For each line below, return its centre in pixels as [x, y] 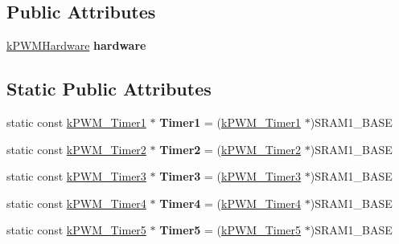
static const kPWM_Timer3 [76, 176]
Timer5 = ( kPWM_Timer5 [230, 230]
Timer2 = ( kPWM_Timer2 [230, 149]
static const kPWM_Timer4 [76, 203]
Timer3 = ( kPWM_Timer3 [230, 176]
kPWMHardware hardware [76, 45]
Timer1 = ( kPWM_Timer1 [230, 122]
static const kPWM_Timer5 [76, 230]
